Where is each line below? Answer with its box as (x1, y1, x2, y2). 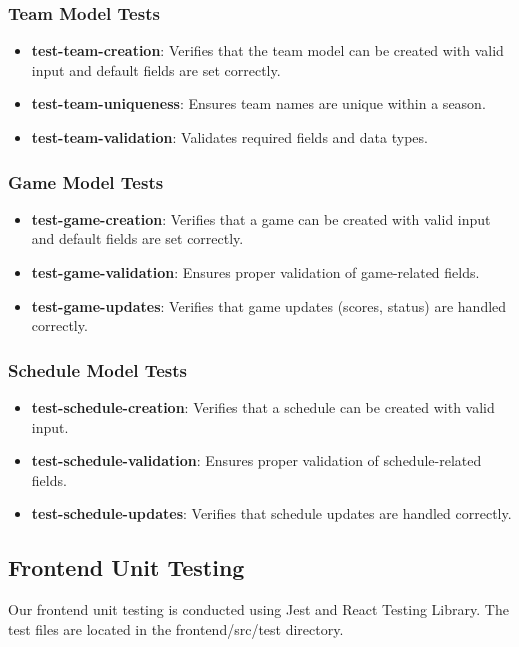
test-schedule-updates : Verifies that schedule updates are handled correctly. (31, 503, 512, 524)
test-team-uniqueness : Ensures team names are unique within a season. (31, 93, 486, 114)
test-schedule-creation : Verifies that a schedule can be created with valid (31, 397, 495, 417)
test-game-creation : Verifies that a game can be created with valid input (31, 208, 491, 229)
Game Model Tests (8, 169, 164, 194)
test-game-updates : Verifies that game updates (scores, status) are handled (31, 295, 507, 316)
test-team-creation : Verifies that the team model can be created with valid (31, 40, 504, 61)
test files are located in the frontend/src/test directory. (8, 618, 344, 639)
